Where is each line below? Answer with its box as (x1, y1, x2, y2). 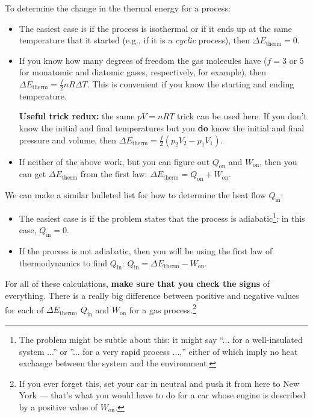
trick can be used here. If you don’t (177, 110, 307, 122)
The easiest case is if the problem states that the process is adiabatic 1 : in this (19, 210, 305, 224)
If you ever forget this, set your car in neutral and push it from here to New (19, 377, 300, 389)
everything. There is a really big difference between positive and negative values (5, 289, 299, 301)
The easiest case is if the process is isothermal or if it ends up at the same (19, 22, 292, 34)
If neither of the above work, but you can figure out (19, 155, 210, 168)
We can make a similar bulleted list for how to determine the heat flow (5, 189, 266, 201)
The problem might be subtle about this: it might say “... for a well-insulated (19, 333, 303, 346)
